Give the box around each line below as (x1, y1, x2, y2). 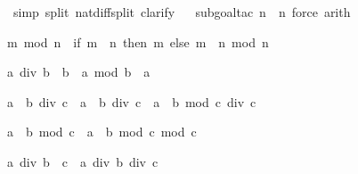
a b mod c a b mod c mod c (7, 122, 197, 141)
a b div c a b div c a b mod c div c (7, 92, 256, 111)
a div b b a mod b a (7, 62, 151, 81)
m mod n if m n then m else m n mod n (7, 32, 269, 51)
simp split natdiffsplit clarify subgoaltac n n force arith (12, 3, 351, 21)
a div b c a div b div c (7, 152, 159, 170)
